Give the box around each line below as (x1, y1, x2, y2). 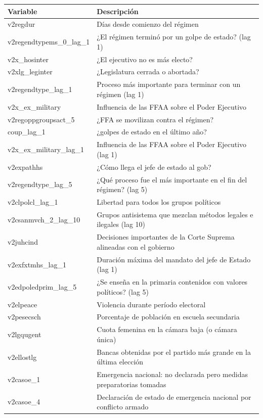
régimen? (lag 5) (97, 184, 148, 195)
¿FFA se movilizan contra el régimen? (97, 114, 214, 124)
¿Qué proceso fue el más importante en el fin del (97, 174, 247, 184)
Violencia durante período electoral (97, 299, 206, 309)
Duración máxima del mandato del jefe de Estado (97, 254, 251, 264)
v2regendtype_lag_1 (8, 84, 72, 95)
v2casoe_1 (8, 374, 40, 384)
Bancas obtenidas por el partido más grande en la (97, 346, 251, 357)
